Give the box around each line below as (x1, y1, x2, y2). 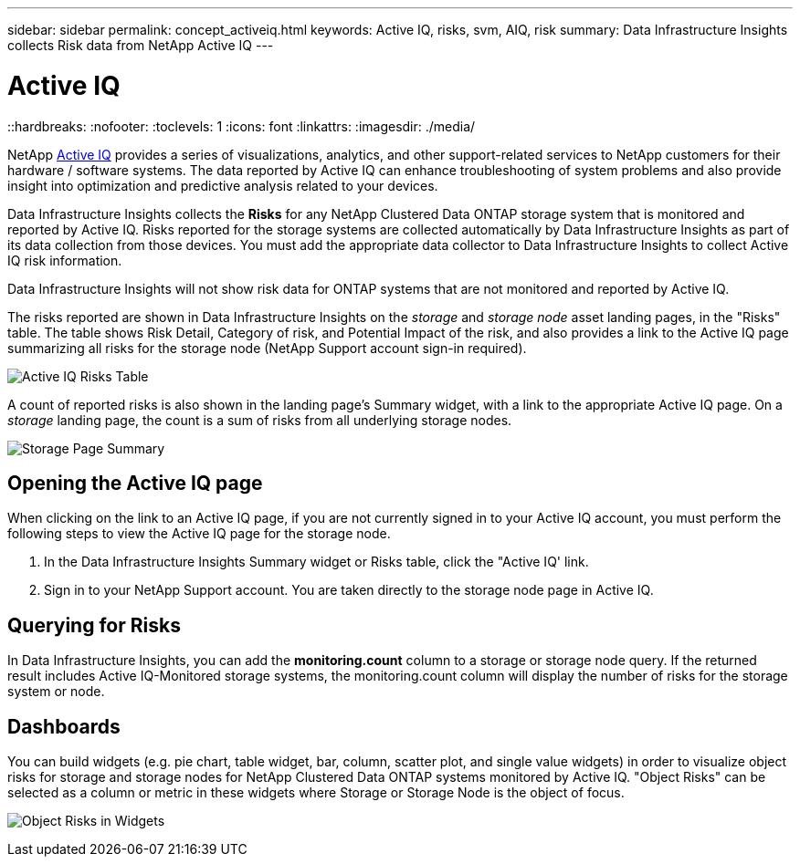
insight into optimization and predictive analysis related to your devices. (7, 177, 438, 193)
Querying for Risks (7, 613, 181, 637)
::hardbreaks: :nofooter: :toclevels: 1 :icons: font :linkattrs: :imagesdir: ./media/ (7, 118, 476, 134)
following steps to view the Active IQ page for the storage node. (7, 526, 391, 542)
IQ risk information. (7, 252, 122, 268)
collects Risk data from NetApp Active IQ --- (7, 37, 274, 53)
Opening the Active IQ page (7, 471, 263, 494)
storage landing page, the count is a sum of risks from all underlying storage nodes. (7, 411, 512, 428)
